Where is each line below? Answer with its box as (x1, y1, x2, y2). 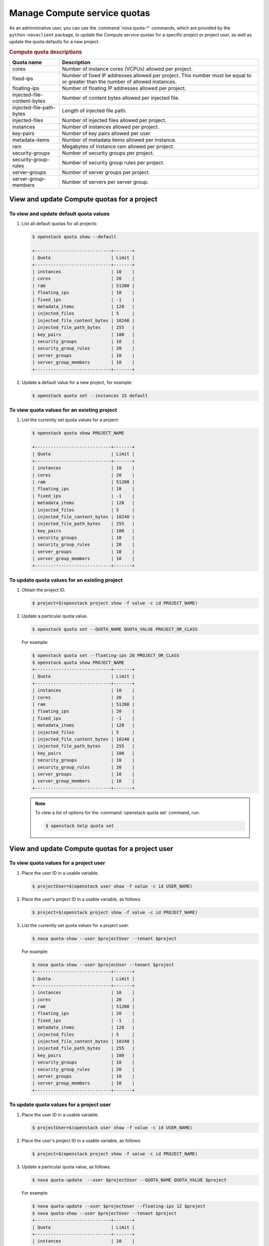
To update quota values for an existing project (9, 577, 123, 584)
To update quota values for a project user (9, 1101, 111, 1108)
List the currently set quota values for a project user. (21, 922, 130, 928)
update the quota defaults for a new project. (9, 39, 100, 45)
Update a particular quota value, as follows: (21, 1164, 111, 1170)
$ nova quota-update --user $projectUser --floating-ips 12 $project (32, 1204, 206, 1209)
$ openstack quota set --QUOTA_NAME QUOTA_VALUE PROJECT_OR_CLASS (32, 626, 198, 632)
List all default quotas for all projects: (21, 221, 98, 227)
